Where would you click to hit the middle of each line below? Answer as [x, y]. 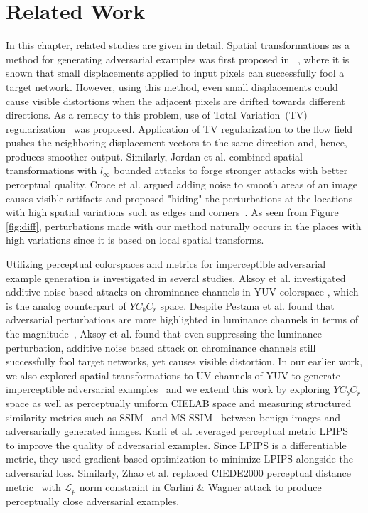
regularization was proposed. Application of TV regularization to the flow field [179, 128]
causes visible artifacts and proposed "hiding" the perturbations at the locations [179, 198]
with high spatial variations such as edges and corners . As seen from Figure [172, 212]
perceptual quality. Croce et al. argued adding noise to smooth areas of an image [182, 184]
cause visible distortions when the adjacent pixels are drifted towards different [175, 101]
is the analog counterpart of [66, 305]
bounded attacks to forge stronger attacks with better [231, 170]
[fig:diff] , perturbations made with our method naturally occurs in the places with [184, 226]
